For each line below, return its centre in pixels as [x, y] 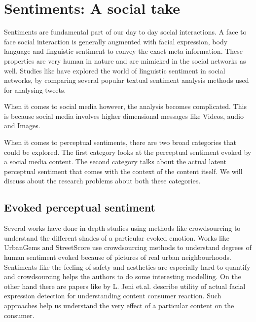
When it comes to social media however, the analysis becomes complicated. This [125, 106]
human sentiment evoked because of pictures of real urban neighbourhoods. [118, 257]
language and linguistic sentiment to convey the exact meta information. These [124, 51]
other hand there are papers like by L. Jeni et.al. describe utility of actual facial [125, 286]
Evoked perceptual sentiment [80, 207]
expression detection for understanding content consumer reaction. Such [113, 296]
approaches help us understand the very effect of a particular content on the [119, 305]
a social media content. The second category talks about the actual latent [115, 161]
